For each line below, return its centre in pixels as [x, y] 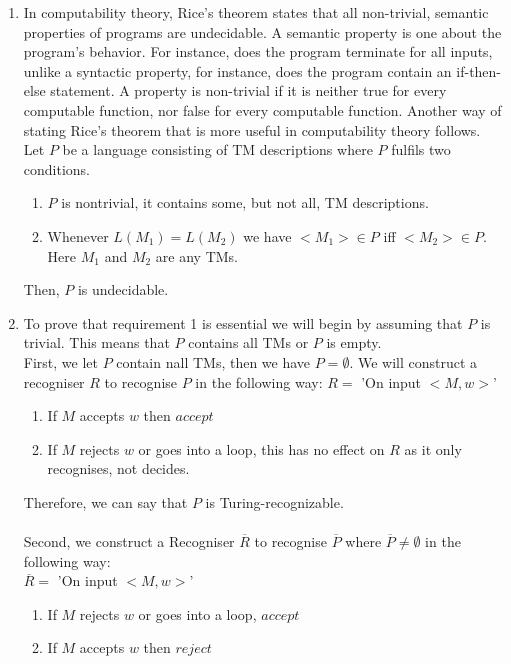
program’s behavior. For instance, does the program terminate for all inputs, [258, 51]
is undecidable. [123, 289]
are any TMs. [196, 255]
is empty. [354, 342]
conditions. [57, 168]
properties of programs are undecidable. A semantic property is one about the [262, 31]
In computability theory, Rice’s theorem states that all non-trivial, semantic [256, 12]
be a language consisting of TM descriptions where [217, 149]
